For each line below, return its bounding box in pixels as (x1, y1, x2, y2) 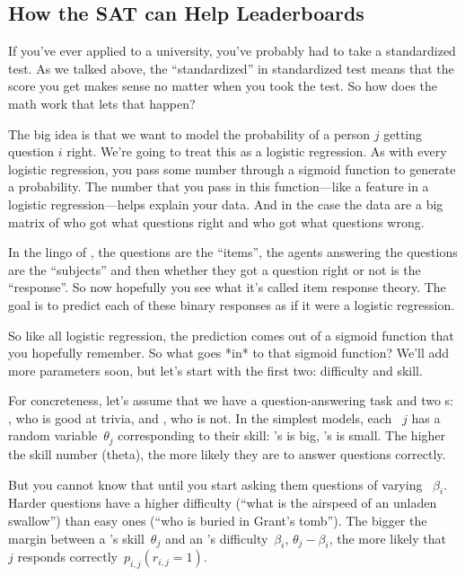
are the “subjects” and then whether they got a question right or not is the (8, 260, 421, 279)
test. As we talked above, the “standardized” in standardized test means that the (8, 58, 454, 77)
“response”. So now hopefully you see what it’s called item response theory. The (8, 278, 446, 297)
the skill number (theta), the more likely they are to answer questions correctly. (8, 444, 446, 463)
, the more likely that (329, 528, 446, 547)
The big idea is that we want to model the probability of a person (8, 124, 371, 143)
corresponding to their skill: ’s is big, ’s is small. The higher (118, 426, 446, 445)
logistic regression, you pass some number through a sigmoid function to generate (8, 159, 456, 178)
